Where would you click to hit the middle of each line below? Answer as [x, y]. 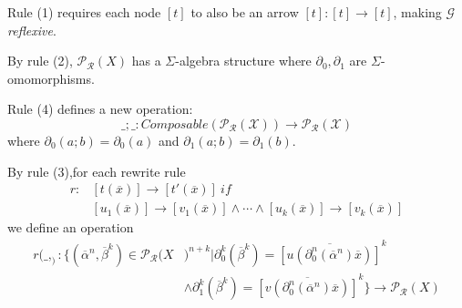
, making [417, 12]
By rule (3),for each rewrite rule [97, 171]
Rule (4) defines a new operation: [100, 109]
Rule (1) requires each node [84, 12]
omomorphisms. [51, 78]
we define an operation [71, 227]
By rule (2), [40, 61]
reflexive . [32, 30]
